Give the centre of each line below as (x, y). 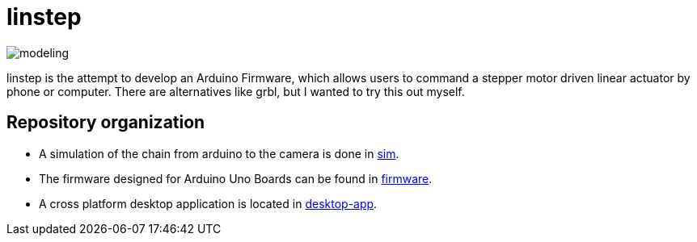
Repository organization (106, 123)
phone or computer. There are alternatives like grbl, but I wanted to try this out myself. (236, 91)
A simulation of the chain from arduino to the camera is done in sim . (219, 153)
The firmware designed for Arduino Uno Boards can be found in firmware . (236, 178)
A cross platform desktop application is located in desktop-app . (208, 203)
